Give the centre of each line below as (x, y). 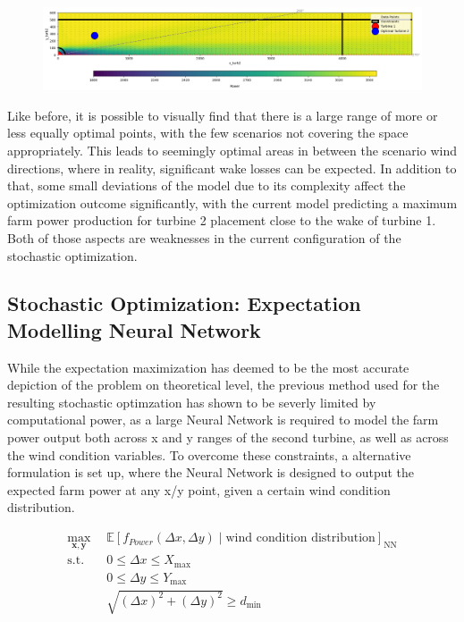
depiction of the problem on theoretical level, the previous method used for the (224, 385)
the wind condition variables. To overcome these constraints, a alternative (209, 454)
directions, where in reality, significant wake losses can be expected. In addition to (232, 168)
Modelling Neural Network (134, 329)
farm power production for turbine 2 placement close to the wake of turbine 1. (222, 220)
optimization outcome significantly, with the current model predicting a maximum (232, 202)
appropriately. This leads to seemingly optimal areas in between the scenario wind (232, 150)
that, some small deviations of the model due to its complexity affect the (207, 185)
